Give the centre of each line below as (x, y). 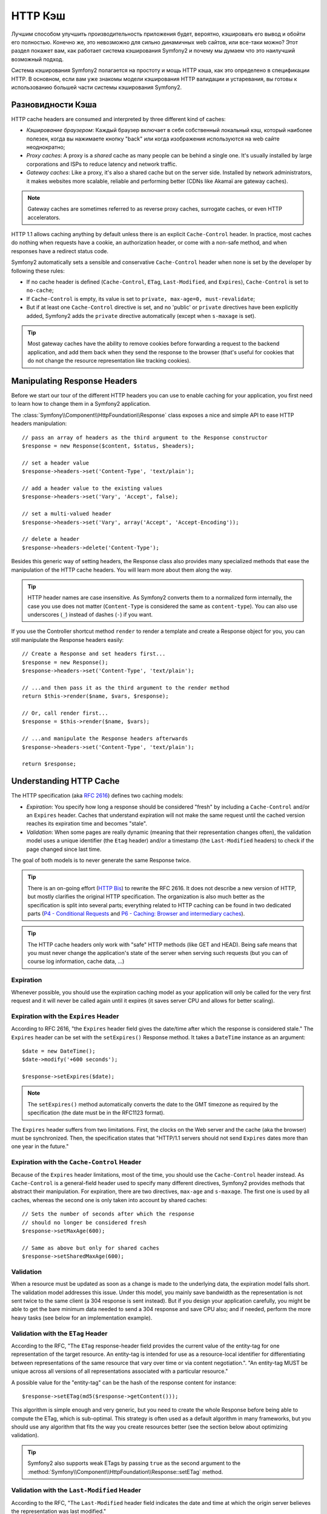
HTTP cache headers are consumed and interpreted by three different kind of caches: (119, 119)
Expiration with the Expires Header (65, 1016)
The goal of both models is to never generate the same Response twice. (101, 860)
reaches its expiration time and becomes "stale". (87, 824)
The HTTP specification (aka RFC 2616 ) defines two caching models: (97, 796)
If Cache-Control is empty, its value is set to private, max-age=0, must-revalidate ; (141, 299)
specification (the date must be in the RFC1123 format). (96, 1113)
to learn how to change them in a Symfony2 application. (81, 404)
